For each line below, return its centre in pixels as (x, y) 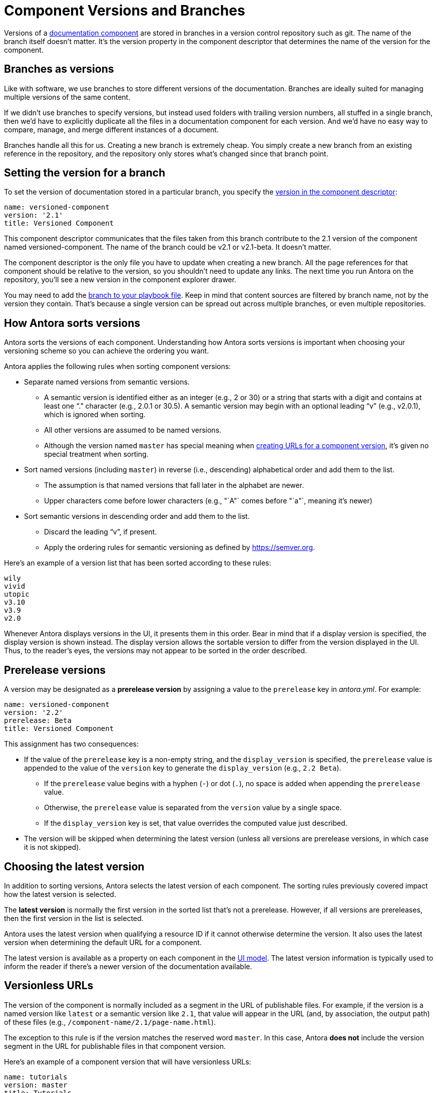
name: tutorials (36, 1077)
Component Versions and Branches (125, 11)
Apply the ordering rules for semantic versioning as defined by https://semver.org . (180, 548)
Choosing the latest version (74, 866)
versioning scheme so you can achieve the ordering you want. (107, 351)
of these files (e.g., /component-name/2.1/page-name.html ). (110, 1022)
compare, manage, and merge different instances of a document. (111, 129)
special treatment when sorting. (96, 454)
